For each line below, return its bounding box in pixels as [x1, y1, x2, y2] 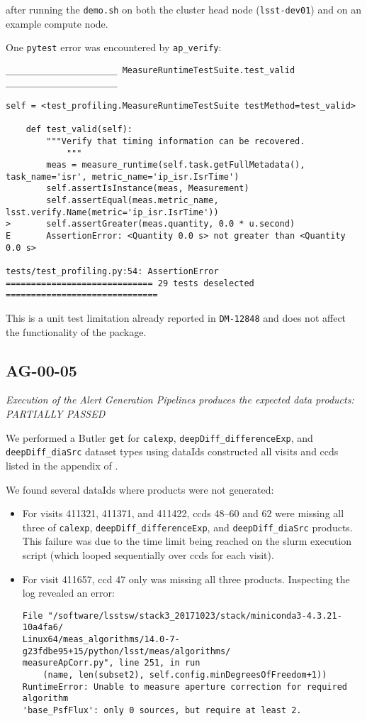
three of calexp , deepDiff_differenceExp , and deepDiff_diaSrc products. [22, 519, 353, 534]
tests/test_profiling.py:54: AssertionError [6, 266, 219, 277]
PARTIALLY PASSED [6, 406, 106, 421]
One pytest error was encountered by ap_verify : [6, 40, 222, 55]
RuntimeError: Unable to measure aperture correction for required [22, 681, 347, 692]
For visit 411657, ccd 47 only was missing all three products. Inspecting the [22, 571, 350, 586]
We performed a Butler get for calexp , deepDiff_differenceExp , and [6, 430, 313, 445]
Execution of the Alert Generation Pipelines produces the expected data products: [6, 392, 354, 407]
